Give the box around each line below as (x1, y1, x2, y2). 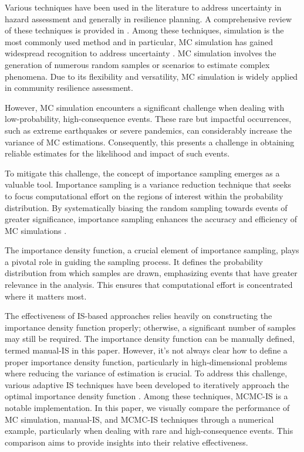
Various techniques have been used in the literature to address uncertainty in (5, 1, 282, 13)
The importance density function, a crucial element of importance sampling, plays (5, 244, 299, 256)
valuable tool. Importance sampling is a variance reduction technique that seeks (5, 178, 292, 191)
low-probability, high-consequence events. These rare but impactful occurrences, (5, 113, 292, 125)
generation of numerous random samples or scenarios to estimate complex (5, 58, 270, 70)
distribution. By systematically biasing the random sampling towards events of (5, 201, 288, 213)
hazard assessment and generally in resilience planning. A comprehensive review (5, 12, 292, 25)
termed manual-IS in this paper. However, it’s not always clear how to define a (5, 344, 288, 356)
